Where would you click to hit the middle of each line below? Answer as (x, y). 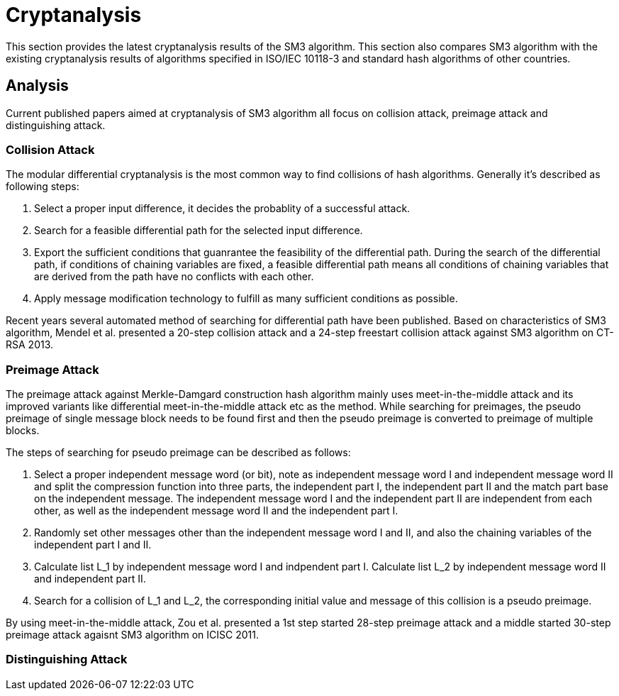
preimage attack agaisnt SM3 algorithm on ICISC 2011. (133, 635)
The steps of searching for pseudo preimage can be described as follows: (178, 453)
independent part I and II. (93, 545)
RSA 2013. (30, 345)
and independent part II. (90, 579)
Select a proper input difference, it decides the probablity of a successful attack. (222, 209)
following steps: (43, 187)
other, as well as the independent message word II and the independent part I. (216, 511)
